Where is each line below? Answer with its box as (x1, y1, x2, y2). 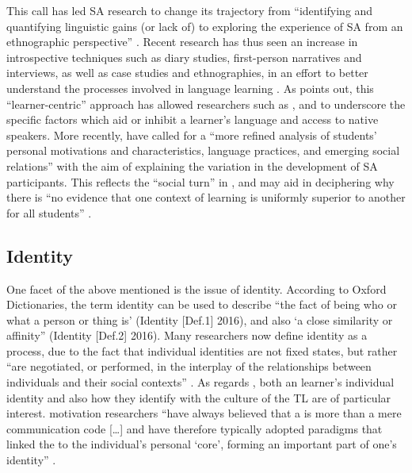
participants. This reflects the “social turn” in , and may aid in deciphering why (6, 173, 395, 190)
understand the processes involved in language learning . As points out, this (6, 79, 374, 96)
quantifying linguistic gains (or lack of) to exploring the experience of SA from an (6, 17, 403, 34)
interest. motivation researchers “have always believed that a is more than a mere (6, 405, 402, 421)
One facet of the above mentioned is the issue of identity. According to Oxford (6, 280, 387, 297)
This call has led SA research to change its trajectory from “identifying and (6, 2, 373, 18)
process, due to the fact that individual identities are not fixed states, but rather (6, 342, 398, 359)
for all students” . (6, 204, 92, 221)
